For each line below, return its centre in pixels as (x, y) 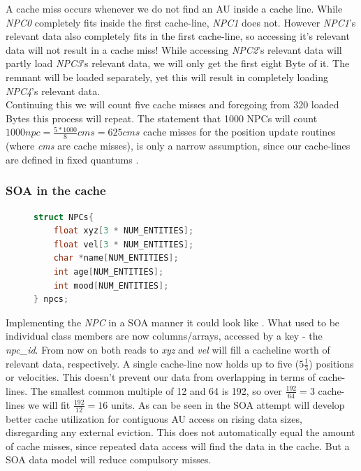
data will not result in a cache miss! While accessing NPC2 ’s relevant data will (174, 49)
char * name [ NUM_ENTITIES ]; (116, 258)
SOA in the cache (56, 190)
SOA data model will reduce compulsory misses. (109, 459)
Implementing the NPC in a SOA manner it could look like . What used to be (173, 322)
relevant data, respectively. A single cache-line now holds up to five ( (153, 363)
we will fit (49, 404)
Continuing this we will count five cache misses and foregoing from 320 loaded (172, 104)
